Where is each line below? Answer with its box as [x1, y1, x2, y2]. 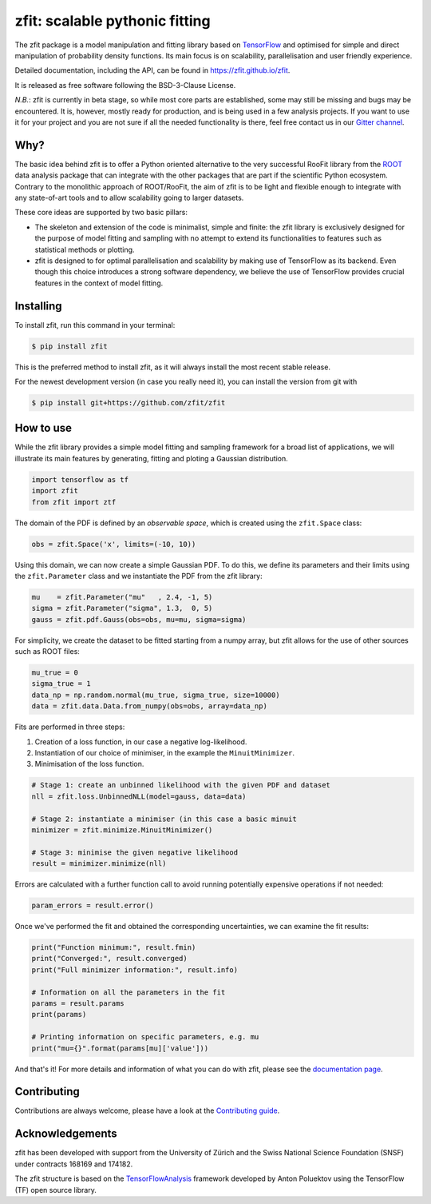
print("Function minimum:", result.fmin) [31, 943, 196, 952]
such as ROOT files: [14, 647, 80, 656]
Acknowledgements [14, 1127, 117, 1141]
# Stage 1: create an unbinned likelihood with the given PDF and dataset [31, 780, 331, 790]
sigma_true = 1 [31, 680, 91, 688]
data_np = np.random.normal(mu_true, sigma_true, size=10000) [31, 690, 280, 700]
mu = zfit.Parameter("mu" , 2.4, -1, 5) [31, 592, 213, 601]
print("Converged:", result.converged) [31, 954, 188, 963]
